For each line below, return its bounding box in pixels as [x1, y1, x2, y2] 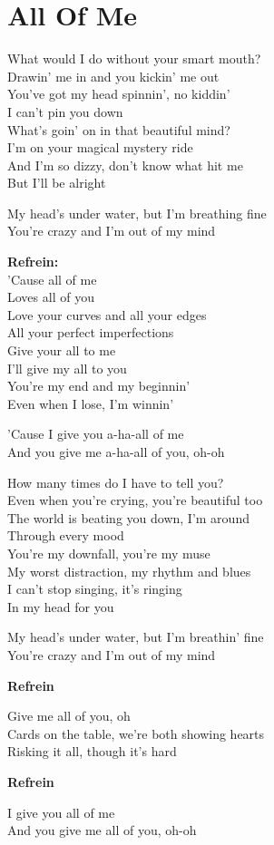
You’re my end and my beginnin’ [7, 376, 191, 395]
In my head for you [7, 597, 114, 616]
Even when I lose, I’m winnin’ [7, 393, 174, 413]
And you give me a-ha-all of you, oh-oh [7, 442, 225, 461]
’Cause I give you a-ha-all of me [7, 424, 184, 443]
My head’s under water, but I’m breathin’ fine [7, 627, 264, 646]
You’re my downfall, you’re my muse [7, 543, 210, 562]
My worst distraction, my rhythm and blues [7, 561, 251, 580]
